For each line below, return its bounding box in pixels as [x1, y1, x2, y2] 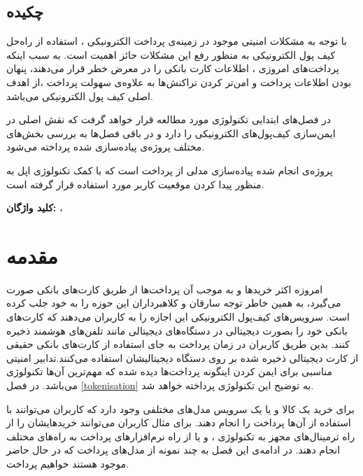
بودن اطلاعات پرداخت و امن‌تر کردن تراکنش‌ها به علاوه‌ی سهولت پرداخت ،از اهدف [6, 74, 352, 89]
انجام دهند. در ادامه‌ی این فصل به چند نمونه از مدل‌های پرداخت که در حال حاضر [6, 442, 341, 457]
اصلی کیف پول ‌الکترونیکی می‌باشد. [6, 88, 153, 103]
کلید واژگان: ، [6, 200, 63, 215]
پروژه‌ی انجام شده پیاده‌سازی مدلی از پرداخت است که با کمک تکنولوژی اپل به [6, 162, 333, 177]
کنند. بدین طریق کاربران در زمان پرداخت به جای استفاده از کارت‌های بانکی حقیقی [6, 337, 350, 351]
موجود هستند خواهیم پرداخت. [6, 456, 129, 470]
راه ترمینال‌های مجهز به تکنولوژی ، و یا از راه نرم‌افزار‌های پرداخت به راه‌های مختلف [6, 428, 355, 443]
